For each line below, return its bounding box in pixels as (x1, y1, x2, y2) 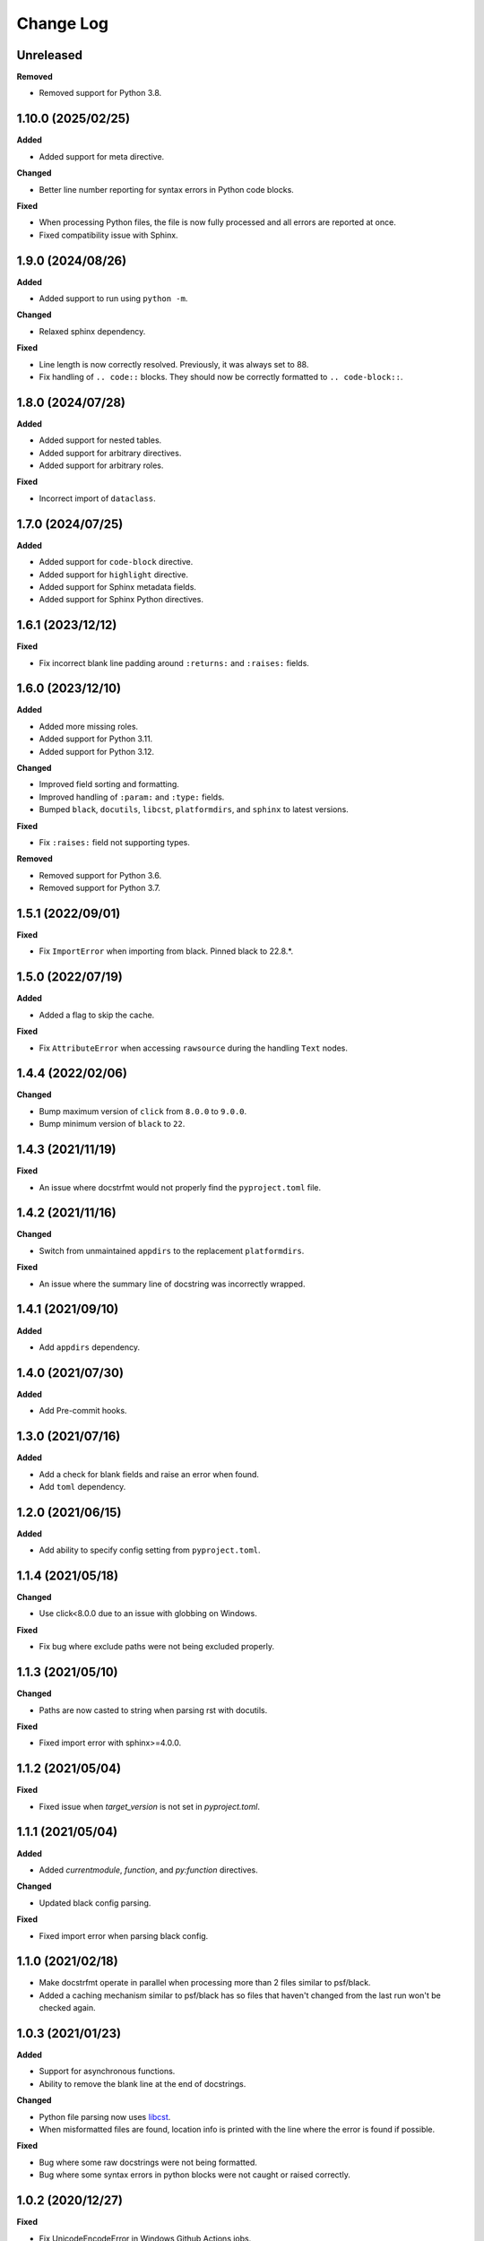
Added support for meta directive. (39, 151, 165, 161)
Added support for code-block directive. (39, 557, 194, 567)
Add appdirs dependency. (39, 1341, 141, 1353)
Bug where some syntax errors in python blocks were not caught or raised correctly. (39, 2169, 351, 2180)
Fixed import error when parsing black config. (39, 1930, 209, 1941)
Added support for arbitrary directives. (39, 447, 182, 458)
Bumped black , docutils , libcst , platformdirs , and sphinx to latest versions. (39, 804, 349, 815)
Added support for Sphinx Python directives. (39, 594, 203, 605)
